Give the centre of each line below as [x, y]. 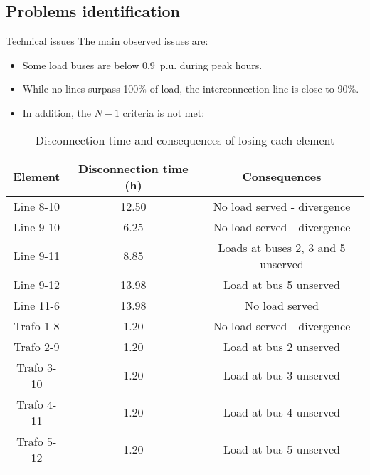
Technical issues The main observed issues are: [107, 41]
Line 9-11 [36, 256]
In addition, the [57, 112]
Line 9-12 [36, 284]
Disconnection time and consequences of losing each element [185, 140]
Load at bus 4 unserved [282, 412]
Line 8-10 [36, 206]
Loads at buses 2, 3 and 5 [282, 247]
